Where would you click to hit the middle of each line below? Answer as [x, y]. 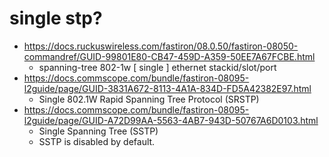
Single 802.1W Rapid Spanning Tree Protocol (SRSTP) [149, 99]
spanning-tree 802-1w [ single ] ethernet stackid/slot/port [157, 67]
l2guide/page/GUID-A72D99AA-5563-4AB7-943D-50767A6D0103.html [171, 120]
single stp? [56, 18]
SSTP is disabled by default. [97, 141]
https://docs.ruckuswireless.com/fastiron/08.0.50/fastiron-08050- [161, 46]
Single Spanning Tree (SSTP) [98, 131]
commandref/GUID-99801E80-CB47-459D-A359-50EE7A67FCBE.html [169, 56]
